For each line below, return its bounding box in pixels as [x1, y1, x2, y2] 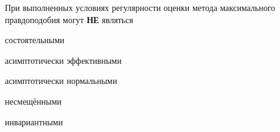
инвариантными [5, 115, 63, 128]
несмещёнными [5, 94, 62, 107]
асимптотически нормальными [5, 74, 117, 87]
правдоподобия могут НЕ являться [5, 13, 133, 26]
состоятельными [5, 33, 65, 46]
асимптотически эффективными [5, 54, 122, 66]
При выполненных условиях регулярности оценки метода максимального [5, 1, 276, 13]
